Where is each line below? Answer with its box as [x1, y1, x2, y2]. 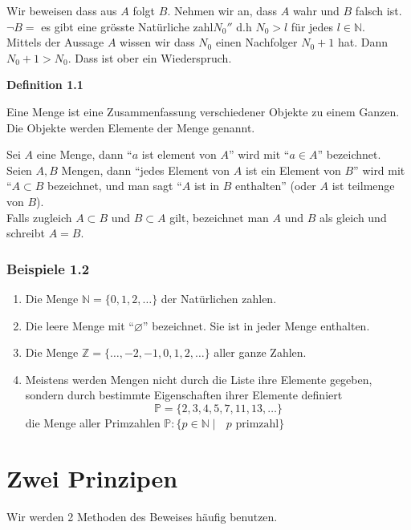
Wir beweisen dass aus [6, 2, 117, 18]
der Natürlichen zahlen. [161, 289, 277, 306]
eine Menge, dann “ [36, 146, 132, 163]
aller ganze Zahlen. [214, 344, 307, 361]
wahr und [292, 2, 340, 18]
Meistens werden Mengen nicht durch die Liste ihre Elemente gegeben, [25, 370, 372, 387]
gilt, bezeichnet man [169, 208, 269, 225]
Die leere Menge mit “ [25, 317, 134, 334]
